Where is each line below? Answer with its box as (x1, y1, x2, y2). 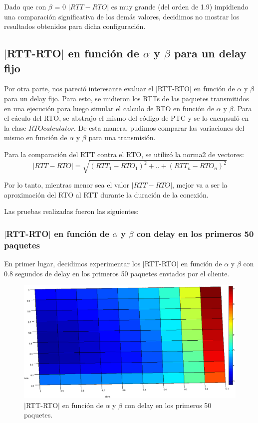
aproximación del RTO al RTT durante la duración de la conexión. (4, 189, 209, 200)
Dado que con (4, 1, 46, 11)
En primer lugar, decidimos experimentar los (4, 258, 141, 269)
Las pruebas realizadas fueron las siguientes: (4, 206, 139, 216)
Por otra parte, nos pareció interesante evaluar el (4, 83, 154, 94)
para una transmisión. (88, 132, 156, 143)
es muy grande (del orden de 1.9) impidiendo (111, 1, 249, 11)
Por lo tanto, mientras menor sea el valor (4, 180, 129, 190)
